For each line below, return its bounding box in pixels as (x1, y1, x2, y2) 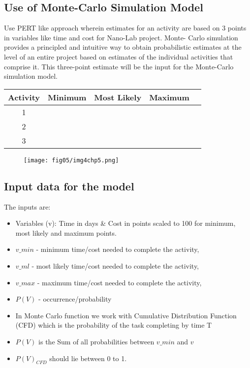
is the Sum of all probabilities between (38, 336, 155, 346)
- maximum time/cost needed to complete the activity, (37, 277, 202, 287)
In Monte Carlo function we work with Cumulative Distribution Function (15, 310, 237, 320)
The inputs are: (4, 201, 51, 212)
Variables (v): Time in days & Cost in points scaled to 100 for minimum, (15, 218, 236, 228)
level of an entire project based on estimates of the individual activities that (4, 51, 233, 61)
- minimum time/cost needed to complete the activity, (36, 244, 199, 254)
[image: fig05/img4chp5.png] (24, 156, 119, 164)
